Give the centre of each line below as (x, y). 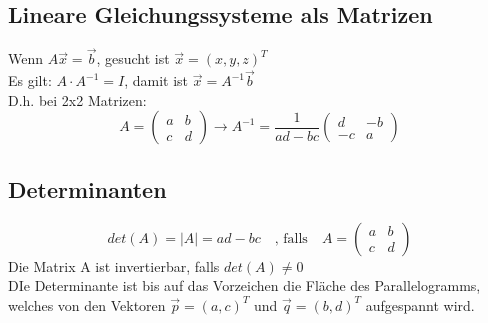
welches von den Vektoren (87, 304)
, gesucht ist (133, 58)
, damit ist (156, 80)
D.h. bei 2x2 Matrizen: (77, 99)
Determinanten (87, 188)
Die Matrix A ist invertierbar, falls (114, 265)
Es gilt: (30, 80)
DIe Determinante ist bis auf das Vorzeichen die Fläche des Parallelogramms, (244, 285)
